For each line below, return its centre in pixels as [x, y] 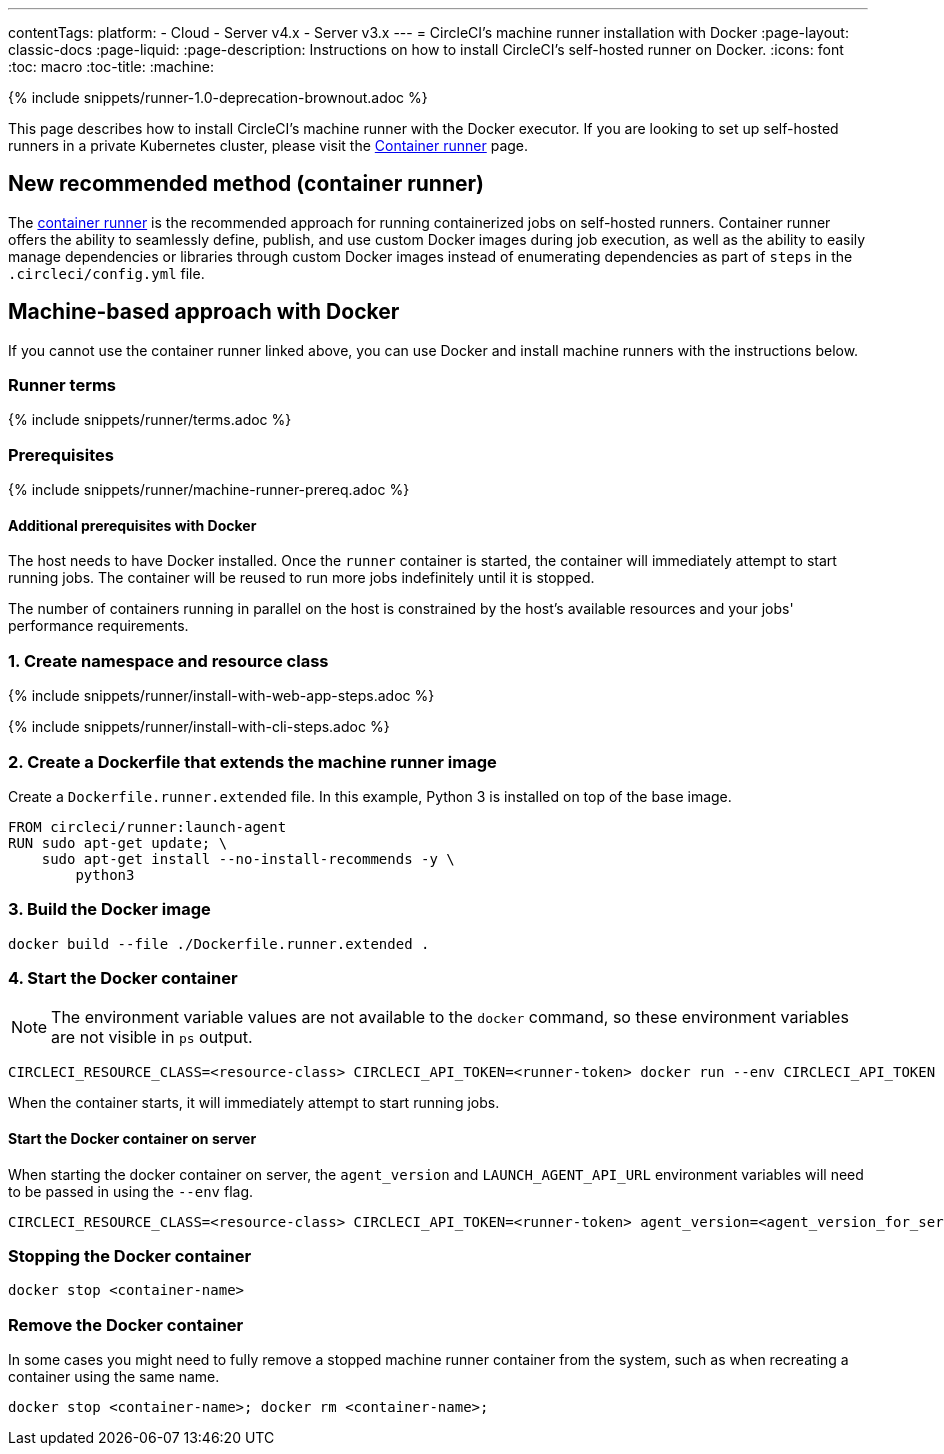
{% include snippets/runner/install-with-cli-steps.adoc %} [199, 727]
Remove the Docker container [126, 1324]
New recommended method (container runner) [246, 184]
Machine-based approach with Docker [204, 312]
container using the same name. [114, 1377]
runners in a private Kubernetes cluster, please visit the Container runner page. [268, 145]
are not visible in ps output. [152, 1037]
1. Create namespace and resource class [168, 660]
